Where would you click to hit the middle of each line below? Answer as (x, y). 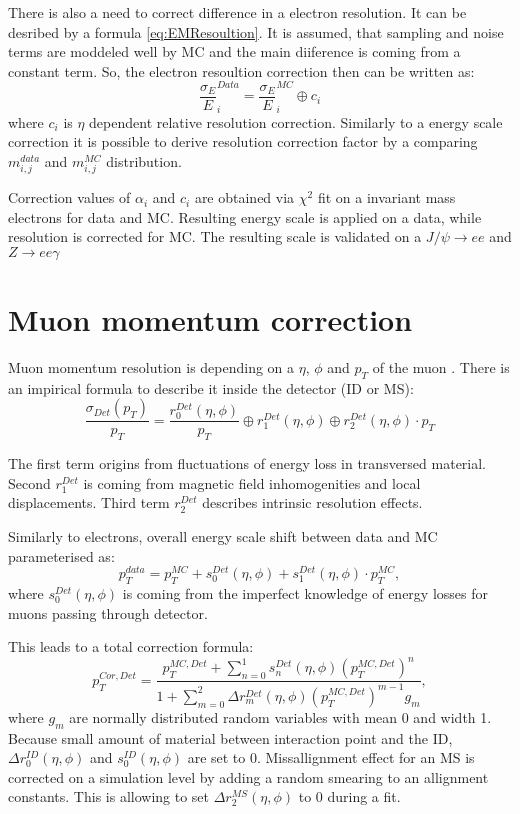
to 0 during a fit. (349, 796)
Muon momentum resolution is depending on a (151, 366)
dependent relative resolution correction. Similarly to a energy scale (296, 121)
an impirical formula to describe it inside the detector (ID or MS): (211, 387)
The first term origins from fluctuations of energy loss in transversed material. (247, 463)
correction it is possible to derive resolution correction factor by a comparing (243, 141)
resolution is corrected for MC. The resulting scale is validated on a (215, 236)
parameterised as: (61, 555)
